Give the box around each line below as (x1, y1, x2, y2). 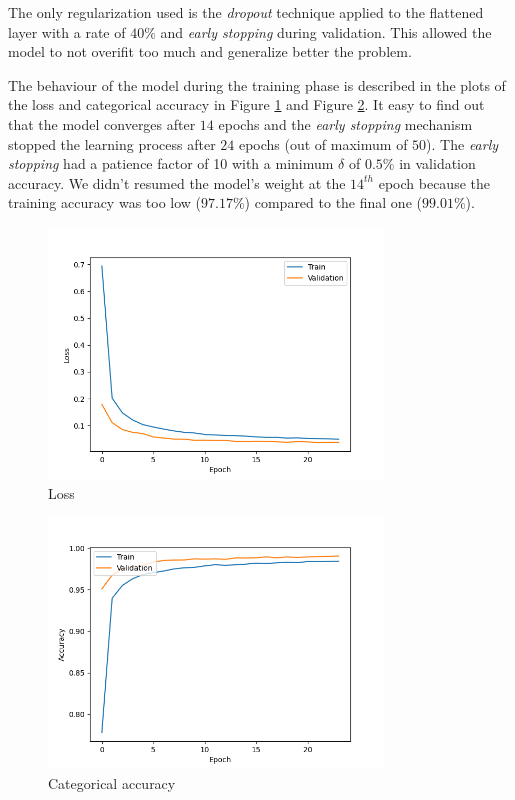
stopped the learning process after (8, 133, 216, 154)
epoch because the (378, 172, 490, 193)
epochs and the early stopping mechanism (218, 113, 473, 134)
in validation (399, 153, 476, 174)
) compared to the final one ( (244, 192, 422, 213)
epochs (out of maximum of (238, 133, 408, 154)
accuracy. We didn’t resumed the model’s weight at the (8, 172, 346, 193)
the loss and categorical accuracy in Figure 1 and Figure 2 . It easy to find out (8, 94, 485, 115)
